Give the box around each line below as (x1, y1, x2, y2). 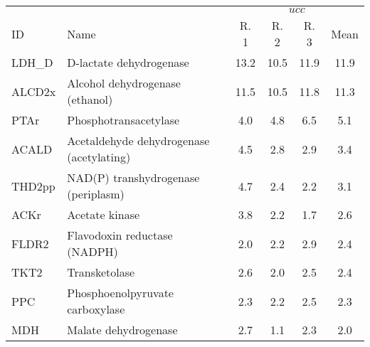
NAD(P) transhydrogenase (67, 169, 200, 186)
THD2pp (11, 177, 55, 194)
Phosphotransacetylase (67, 112, 180, 128)
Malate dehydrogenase (67, 321, 178, 338)
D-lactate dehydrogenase (67, 54, 189, 70)
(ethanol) (67, 91, 113, 107)
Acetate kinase (67, 206, 140, 223)
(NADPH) (67, 243, 118, 260)
